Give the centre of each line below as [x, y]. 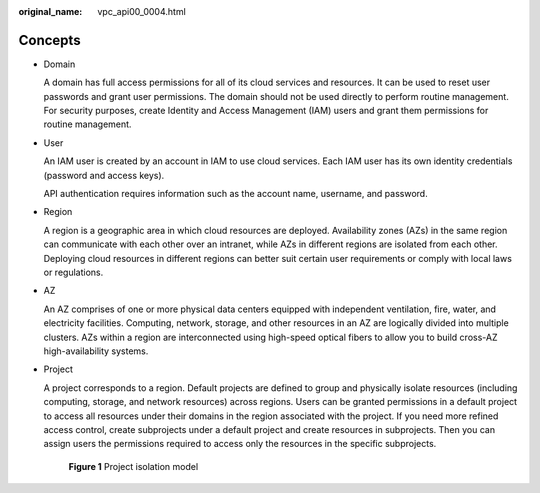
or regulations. [73, 272]
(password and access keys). [104, 175]
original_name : [50, 11]
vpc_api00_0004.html [142, 11]
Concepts [49, 40]
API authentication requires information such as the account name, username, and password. [236, 194]
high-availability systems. [96, 351]
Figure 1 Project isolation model [133, 466]
